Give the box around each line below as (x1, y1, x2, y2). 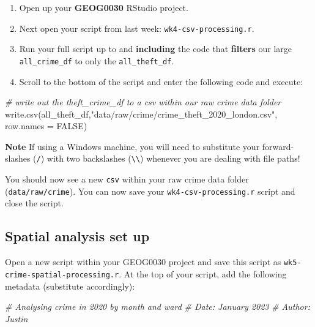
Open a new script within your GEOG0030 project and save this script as (5, 255, 281, 268)
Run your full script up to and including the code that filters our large (19, 42, 292, 55)
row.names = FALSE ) (5, 119, 87, 132)
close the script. (5, 197, 64, 209)
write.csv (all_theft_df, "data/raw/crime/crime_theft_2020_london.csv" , (5, 107, 278, 120)
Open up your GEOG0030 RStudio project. (19, 1, 188, 13)
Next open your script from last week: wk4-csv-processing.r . (19, 21, 254, 34)
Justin (5, 312, 28, 325)
